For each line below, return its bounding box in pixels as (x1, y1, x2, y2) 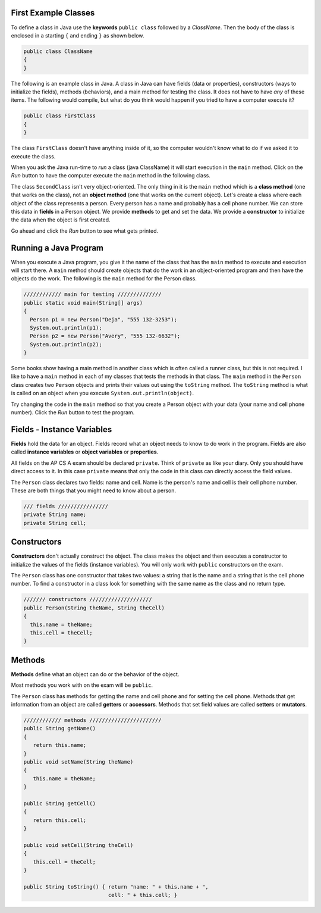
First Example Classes (11, 8, 95, 18)
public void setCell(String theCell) (23, 842, 134, 848)
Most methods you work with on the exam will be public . (11, 681, 153, 689)
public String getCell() (23, 800, 96, 806)
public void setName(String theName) (23, 758, 134, 765)
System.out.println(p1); (30, 324, 102, 331)
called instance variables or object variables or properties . (11, 448, 159, 455)
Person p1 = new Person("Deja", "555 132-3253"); (30, 316, 178, 323)
